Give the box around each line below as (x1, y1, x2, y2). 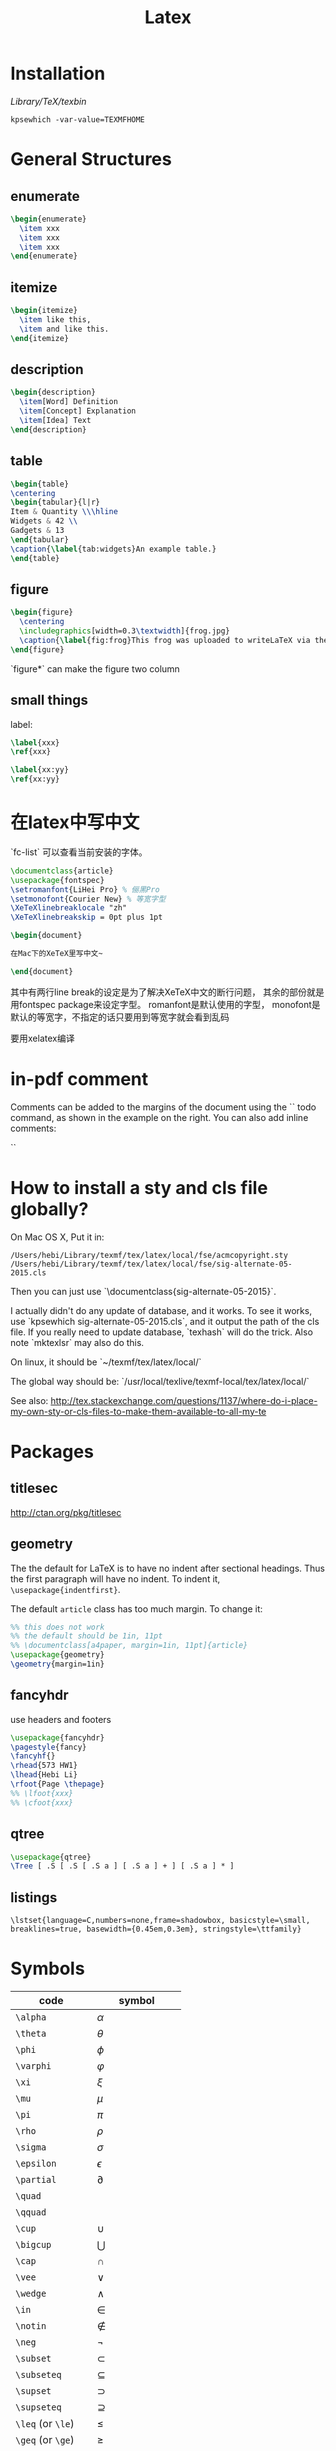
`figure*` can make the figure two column (10, 662, 180, 675)
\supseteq (15, 2402, 62, 2413)
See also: (10, 1394, 49, 1406)
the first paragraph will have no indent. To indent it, (10, 1572, 221, 1585)
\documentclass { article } (10, 866, 114, 876)
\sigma (15, 2142, 47, 2153)
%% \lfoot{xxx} (10, 1788, 74, 1798)
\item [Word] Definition (19, 397, 118, 407)
